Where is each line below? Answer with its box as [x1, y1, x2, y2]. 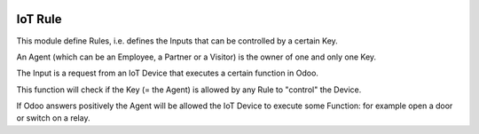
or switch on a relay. [16, 113, 90, 123]
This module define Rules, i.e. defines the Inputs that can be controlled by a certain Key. [16, 35, 339, 46]
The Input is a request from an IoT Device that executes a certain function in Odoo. [16, 67, 319, 79]
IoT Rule [16, 12, 62, 27]
